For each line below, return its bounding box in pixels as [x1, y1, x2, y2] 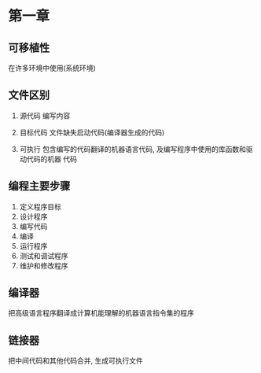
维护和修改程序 [19, 260, 68, 270]
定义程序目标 [19, 201, 61, 211]
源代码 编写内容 [19, 111, 71, 120]
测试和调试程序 [19, 251, 68, 260]
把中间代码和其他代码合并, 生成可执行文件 [8, 356, 143, 366]
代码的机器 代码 [26, 154, 77, 164]
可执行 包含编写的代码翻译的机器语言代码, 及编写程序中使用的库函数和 [19, 144, 246, 153]
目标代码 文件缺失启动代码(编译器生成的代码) [19, 127, 165, 137]
